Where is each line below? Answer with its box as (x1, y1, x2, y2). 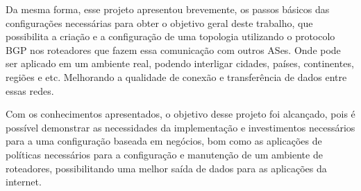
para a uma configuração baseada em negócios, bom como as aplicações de (6, 134, 322, 148)
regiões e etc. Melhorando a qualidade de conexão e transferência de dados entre (6, 69, 347, 84)
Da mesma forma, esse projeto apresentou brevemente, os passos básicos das (6, 2, 330, 16)
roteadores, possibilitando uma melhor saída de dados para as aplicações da (6, 161, 327, 175)
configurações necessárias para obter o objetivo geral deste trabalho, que (6, 15, 313, 30)
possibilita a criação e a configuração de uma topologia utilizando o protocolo (6, 29, 335, 44)
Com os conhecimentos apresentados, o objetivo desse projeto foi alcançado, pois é (6, 107, 355, 121)
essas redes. (6, 83, 54, 98)
